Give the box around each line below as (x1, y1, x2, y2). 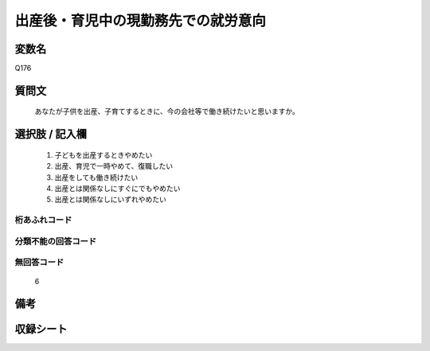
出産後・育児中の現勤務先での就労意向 (14, 12, 267, 29)
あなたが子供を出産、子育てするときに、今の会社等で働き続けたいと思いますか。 (34, 107, 300, 116)
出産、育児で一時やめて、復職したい (54, 162, 174, 171)
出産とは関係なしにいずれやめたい (54, 195, 166, 205)
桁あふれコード (14, 215, 72, 226)
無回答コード (14, 257, 64, 268)
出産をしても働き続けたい (54, 172, 139, 182)
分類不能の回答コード (14, 236, 97, 247)
